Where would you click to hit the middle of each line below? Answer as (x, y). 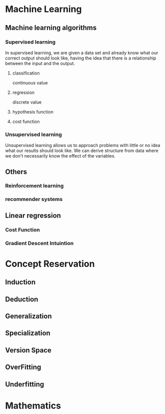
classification (26, 73)
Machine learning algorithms (51, 28)
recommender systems (34, 199)
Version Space (28, 350)
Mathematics (33, 405)
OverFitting (23, 367)
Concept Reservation (50, 264)
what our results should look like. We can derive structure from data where (82, 150)
